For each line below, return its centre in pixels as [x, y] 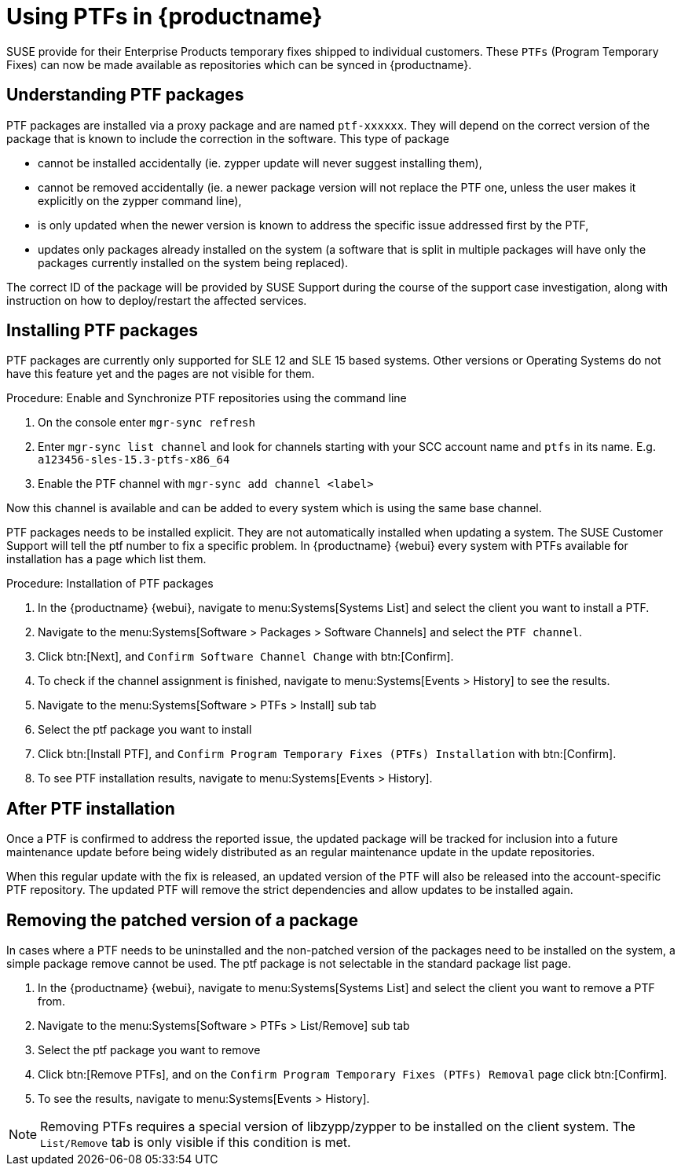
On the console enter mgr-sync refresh [146, 423]
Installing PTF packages [102, 331]
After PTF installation [91, 808]
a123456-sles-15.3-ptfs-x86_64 [134, 460]
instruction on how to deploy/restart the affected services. [157, 300]
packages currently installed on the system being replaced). [193, 262]
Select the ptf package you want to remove [149, 1050]
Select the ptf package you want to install [145, 730]
